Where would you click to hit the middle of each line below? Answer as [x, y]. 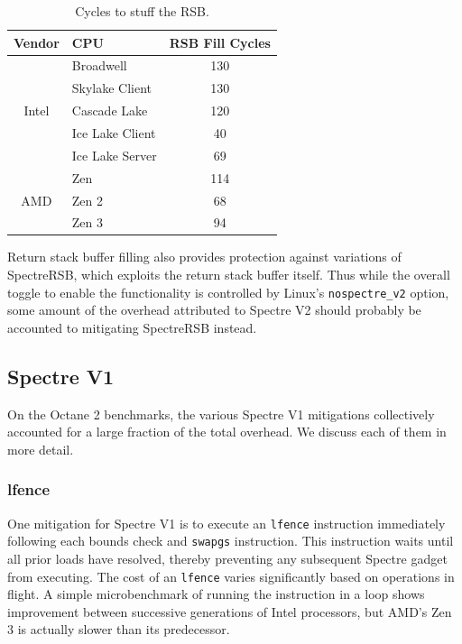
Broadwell [99, 65]
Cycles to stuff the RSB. [142, 11]
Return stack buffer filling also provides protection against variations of [204, 257]
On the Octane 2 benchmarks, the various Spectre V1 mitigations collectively [221, 414]
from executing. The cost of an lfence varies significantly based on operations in [231, 576]
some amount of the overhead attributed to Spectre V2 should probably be [214, 310]
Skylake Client [112, 88]
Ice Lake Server [114, 155]
